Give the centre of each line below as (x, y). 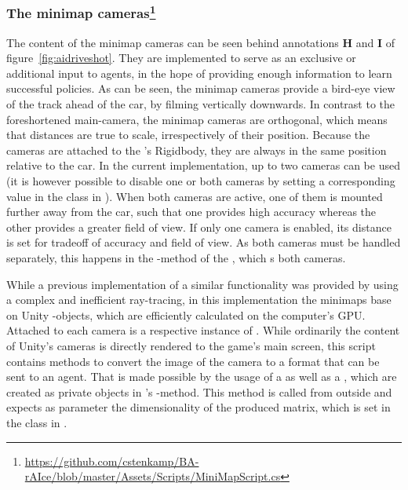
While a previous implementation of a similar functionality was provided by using (202, 284)
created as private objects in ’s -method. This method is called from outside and (199, 391)
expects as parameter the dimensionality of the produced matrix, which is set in (199, 407)
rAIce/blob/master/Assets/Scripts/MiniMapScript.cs (153, 476)
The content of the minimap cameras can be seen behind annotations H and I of (200, 42)
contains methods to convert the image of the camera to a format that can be (193, 361)
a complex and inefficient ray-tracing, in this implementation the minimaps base (199, 300)
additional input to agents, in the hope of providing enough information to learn (199, 73)
